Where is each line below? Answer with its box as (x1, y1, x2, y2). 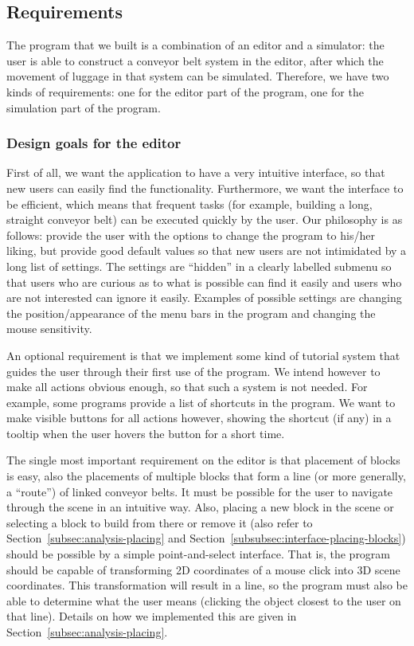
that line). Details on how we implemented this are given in (6, 608, 297, 624)
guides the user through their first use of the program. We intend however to (6, 362, 381, 379)
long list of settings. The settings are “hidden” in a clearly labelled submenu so (6, 257, 392, 274)
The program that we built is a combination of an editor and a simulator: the (6, 37, 385, 53)
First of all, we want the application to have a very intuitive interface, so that (6, 164, 385, 181)
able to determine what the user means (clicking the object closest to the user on (6, 592, 401, 609)
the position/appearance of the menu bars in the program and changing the (6, 304, 376, 321)
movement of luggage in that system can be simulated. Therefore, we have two (6, 68, 389, 84)
